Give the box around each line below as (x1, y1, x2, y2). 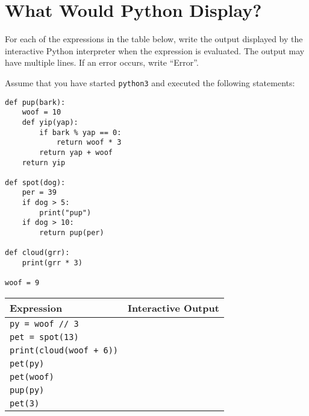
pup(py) (10, 385, 45, 396)
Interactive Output (128, 301, 219, 315)
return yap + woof (39, 148, 113, 157)
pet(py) (10, 359, 45, 369)
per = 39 (22, 188, 57, 197)
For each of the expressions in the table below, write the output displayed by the (5, 33, 303, 45)
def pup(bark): (5, 98, 66, 107)
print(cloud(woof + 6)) (10, 345, 119, 356)
